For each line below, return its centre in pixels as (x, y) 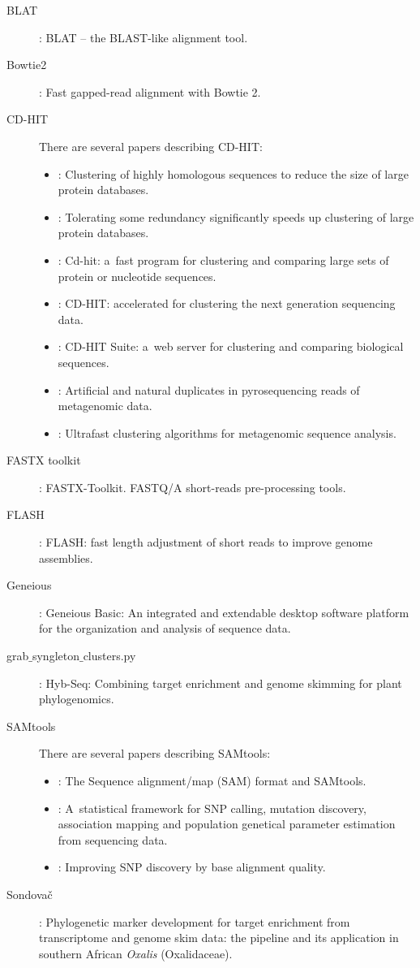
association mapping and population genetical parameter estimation (227, 824)
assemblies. (66, 557)
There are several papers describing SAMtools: (155, 753)
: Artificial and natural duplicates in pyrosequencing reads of (209, 389)
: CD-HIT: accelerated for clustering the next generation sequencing (227, 303)
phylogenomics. (77, 699)
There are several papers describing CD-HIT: (151, 146)
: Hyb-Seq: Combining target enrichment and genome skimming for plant (221, 683)
